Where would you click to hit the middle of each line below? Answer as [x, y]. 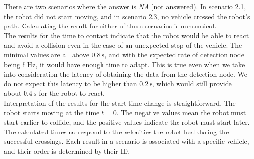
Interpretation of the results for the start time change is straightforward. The [120, 102]
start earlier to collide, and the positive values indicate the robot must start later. [127, 122]
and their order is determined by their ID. [67, 150]
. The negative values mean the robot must [181, 112]
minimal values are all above [47, 54]
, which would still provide [192, 83]
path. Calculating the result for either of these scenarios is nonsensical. [110, 26]
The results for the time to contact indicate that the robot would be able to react [127, 35]
